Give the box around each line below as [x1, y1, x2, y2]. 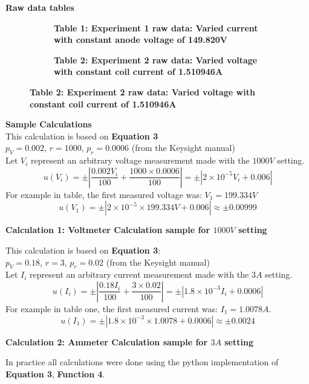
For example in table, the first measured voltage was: [5, 188, 202, 200]
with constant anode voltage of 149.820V [54, 33, 228, 46]
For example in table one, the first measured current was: [5, 302, 218, 315]
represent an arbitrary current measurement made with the [30, 268, 249, 281]
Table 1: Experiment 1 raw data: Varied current [54, 21, 258, 34]
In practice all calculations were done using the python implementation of [5, 356, 279, 368]
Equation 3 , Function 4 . [5, 367, 105, 380]
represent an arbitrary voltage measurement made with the [31, 154, 250, 167]
